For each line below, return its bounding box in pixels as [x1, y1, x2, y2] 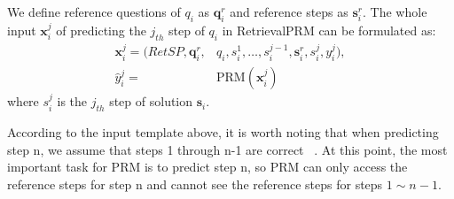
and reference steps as [230, 3, 348, 20]
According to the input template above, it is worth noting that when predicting [7, 123, 439, 142]
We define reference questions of [7, 3, 181, 20]
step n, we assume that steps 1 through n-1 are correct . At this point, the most [7, 140, 448, 158]
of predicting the [56, 20, 146, 39]
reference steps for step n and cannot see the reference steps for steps [7, 174, 383, 193]
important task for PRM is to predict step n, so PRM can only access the [7, 157, 408, 176]
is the [57, 92, 88, 111]
